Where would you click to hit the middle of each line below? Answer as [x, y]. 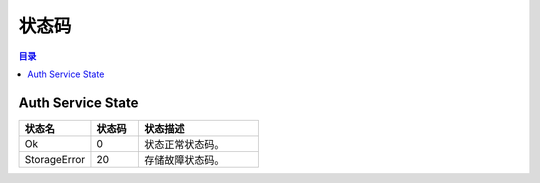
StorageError [55, 159]
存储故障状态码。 [184, 160]
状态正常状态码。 [184, 144]
